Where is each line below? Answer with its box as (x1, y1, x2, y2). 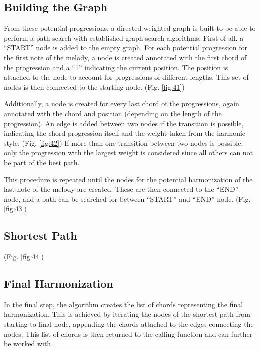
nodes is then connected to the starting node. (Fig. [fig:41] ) (4, 81, 185, 92)
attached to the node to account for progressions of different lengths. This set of (4, 72, 249, 82)
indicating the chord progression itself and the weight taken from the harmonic (4, 128, 246, 138)
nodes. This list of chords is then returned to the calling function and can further (4, 328, 253, 339)
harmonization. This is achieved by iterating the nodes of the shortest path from (4, 309, 250, 319)
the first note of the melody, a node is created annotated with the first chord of (4, 52, 247, 62)
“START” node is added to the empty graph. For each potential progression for (4, 42, 247, 53)
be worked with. (4, 338, 53, 349)
